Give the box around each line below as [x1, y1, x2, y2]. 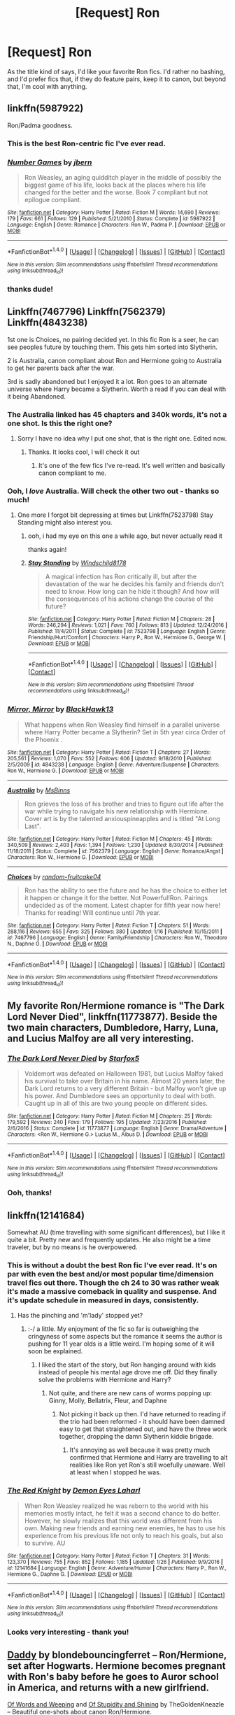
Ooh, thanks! [7, 1188, 52, 1197]
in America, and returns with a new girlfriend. [7, 1681, 210, 1693]
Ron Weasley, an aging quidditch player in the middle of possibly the [24, 173, 222, 181]
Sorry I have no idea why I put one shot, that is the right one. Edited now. [17, 434, 227, 442]
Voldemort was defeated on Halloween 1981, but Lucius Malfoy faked [24, 1069, 224, 1078]
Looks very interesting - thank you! [7, 1628, 129, 1637]
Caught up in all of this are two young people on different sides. [24, 1100, 208, 1108]
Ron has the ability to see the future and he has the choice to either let [24, 886, 227, 895]
